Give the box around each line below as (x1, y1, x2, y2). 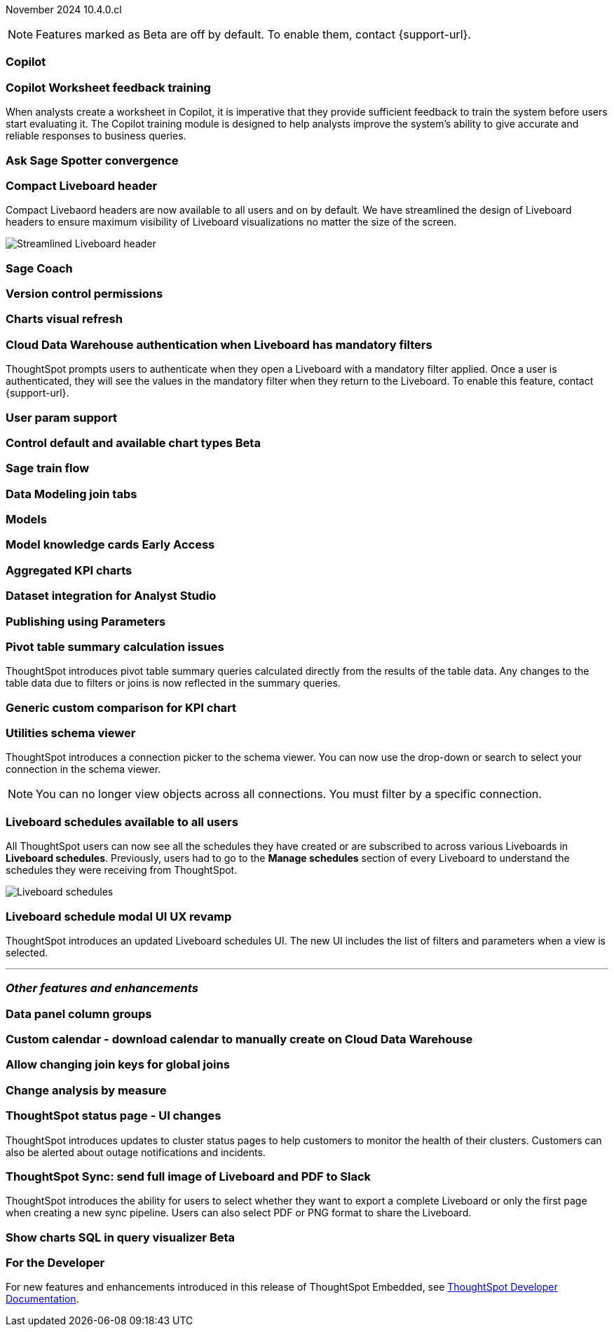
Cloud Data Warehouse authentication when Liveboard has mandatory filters (6, 337, 432, 352)
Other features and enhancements (6, 981, 198, 996)
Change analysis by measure (6, 1083, 167, 1097)
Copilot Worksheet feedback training (6, 80, 211, 95)
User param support (6, 410, 118, 425)
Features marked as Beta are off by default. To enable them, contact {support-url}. (36, 27, 471, 41)
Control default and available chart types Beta (6, 435, 261, 450)
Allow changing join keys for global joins (6, 1057, 230, 1072)
